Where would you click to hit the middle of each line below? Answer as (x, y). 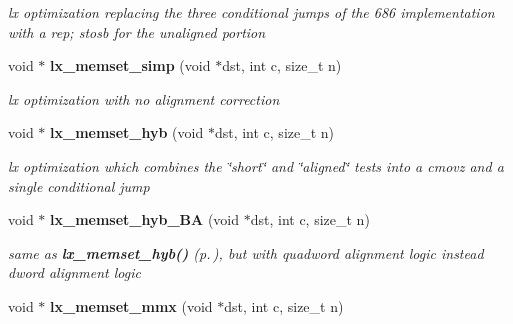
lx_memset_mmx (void (131, 305)
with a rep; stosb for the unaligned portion (137, 31)
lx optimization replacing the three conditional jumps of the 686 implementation (251, 12)
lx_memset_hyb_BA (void (145, 219)
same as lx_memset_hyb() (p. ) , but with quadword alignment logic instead (246, 252)
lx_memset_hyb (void (127, 132)
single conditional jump (79, 185)
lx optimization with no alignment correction (144, 98)
